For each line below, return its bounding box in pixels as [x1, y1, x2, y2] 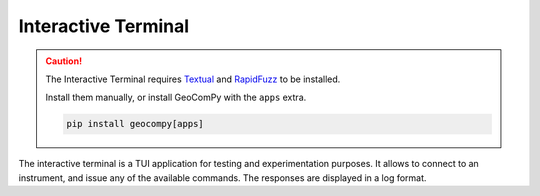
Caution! [45, 55, 83, 67]
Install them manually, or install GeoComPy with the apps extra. [45, 91, 307, 104]
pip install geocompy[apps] [66, 118, 204, 130]
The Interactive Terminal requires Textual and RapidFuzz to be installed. [45, 73, 341, 85]
